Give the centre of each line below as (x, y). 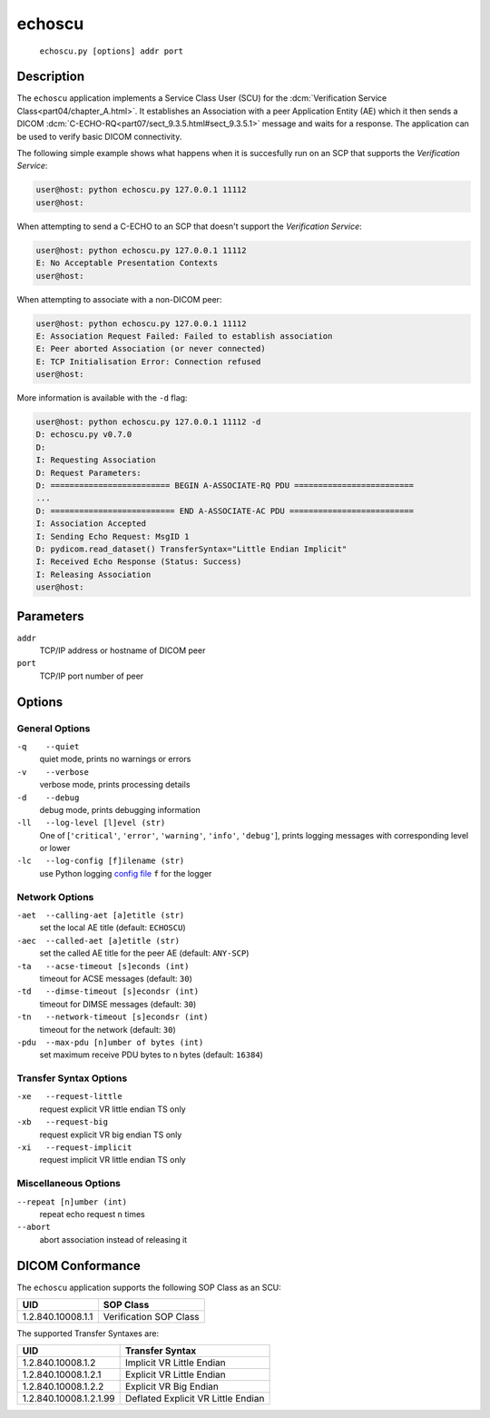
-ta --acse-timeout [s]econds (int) (103, 966)
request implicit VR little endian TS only (113, 1160)
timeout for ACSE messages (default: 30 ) (116, 978)
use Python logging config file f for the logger (126, 873)
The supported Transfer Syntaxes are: (88, 1333)
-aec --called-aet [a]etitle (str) (98, 941)
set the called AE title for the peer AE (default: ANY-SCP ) (144, 953)
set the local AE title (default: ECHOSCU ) (113, 927)
